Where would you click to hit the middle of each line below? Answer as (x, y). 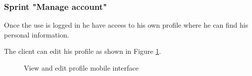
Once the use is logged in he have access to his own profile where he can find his (126, 25)
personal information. (37, 34)
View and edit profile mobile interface (81, 68)
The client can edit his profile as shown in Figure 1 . (83, 51)
